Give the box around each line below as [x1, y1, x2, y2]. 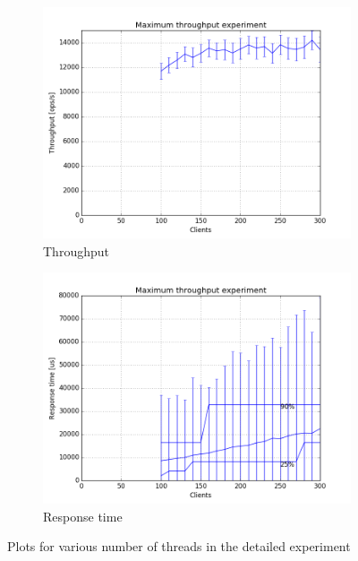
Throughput [43, 241, 109, 260]
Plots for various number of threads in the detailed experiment [7, 537, 351, 556]
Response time [43, 506, 123, 525]
